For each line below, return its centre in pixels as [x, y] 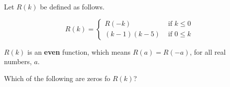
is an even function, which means [79, 51]
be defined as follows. [72, 6]
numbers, [18, 61]
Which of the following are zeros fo [57, 78]
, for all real [208, 51]
